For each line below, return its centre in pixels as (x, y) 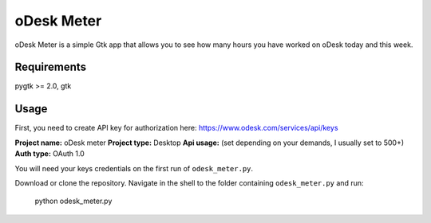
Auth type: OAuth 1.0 (50, 154)
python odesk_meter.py (73, 201)
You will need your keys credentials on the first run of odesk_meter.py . (134, 168)
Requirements (51, 67)
